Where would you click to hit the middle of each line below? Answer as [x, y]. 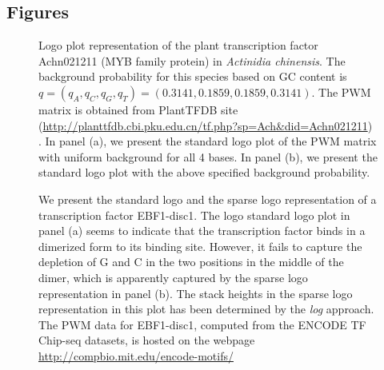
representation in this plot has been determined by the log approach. [206, 309]
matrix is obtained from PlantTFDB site [138, 109]
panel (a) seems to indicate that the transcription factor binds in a [202, 231]
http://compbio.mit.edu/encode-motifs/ [136, 355]
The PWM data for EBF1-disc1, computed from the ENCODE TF [202, 324]
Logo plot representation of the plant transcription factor [178, 45]
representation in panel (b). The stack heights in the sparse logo [196, 293]
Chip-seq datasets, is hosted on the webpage [147, 340]
